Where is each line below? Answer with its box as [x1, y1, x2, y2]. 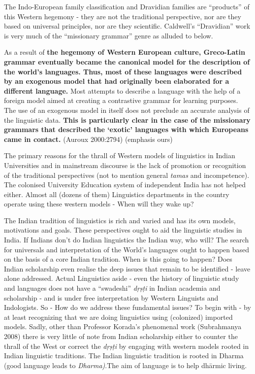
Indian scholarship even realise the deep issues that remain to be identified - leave [4, 263, 251, 273]
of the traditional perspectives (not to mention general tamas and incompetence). [4, 170, 250, 180]
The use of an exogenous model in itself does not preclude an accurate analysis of [4, 104, 250, 115]
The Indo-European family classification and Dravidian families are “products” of [4, 1, 250, 11]
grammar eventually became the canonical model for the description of [4, 56, 250, 67]
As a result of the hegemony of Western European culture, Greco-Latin [4, 47, 245, 57]
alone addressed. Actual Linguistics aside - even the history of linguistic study [4, 273, 239, 283]
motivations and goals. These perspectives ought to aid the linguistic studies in [4, 225, 242, 235]
